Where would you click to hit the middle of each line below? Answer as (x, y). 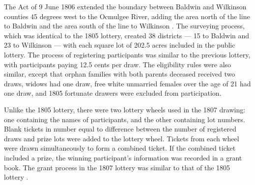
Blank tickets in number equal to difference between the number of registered (120, 129)
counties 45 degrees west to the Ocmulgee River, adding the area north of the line (127, 16)
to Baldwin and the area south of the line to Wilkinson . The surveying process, (124, 26)
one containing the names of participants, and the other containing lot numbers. (125, 119)
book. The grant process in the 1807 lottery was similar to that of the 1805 (117, 167)
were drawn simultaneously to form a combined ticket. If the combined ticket (120, 148)
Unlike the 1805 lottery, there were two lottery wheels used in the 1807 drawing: (125, 109)
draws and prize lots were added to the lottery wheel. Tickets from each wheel (122, 138)
